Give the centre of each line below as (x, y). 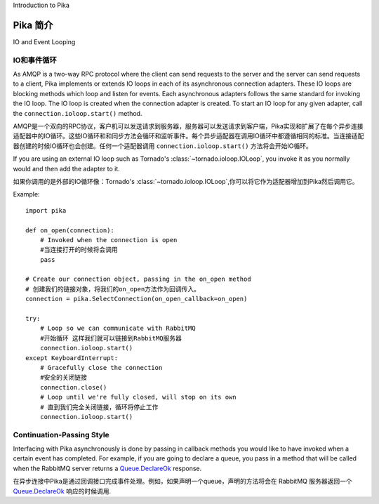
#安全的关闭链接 (64, 378)
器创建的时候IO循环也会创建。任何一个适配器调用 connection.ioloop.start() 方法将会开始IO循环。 (162, 146)
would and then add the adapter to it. (67, 168)
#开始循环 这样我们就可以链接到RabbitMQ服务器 (111, 338)
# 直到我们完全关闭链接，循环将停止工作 (99, 407)
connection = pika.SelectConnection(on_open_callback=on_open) (137, 299)
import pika (46, 210)
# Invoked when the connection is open (108, 240)
